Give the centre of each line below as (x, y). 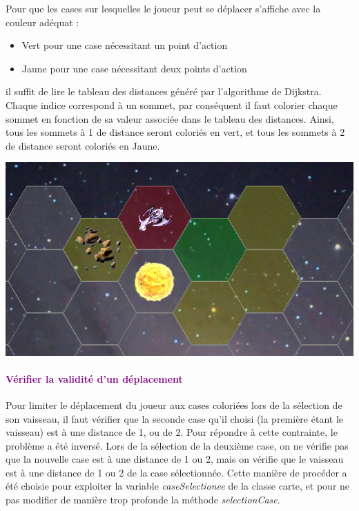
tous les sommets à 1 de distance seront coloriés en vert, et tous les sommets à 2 (175, 132)
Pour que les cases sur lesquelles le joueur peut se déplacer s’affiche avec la (163, 8)
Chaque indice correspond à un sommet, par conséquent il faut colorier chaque (172, 104)
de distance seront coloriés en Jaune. (83, 145)
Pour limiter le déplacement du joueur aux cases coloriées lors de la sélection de (174, 404)
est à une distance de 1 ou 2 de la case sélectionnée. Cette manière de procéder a (176, 472)
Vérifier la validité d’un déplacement (94, 378)
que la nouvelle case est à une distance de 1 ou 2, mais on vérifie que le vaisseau (175, 459)
